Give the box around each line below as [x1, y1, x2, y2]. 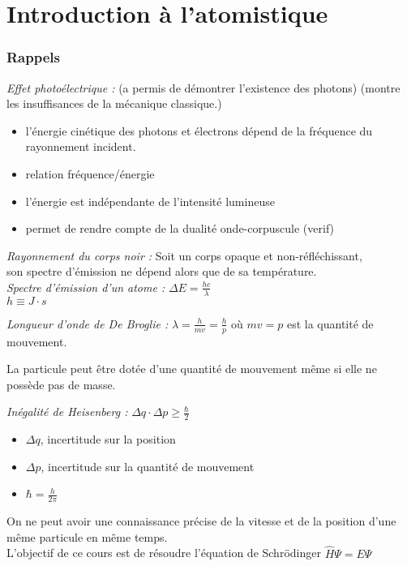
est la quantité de [286, 315, 374, 332]
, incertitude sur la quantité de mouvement [41, 457, 255, 474]
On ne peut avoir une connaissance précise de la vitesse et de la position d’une [6, 512, 396, 530]
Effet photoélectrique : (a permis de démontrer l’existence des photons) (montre [6, 79, 401, 96]
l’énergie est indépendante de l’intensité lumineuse [25, 192, 275, 209]
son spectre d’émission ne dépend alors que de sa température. [6, 263, 317, 280]
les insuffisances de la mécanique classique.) [6, 95, 222, 112]
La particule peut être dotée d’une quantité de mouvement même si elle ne [6, 360, 377, 377]
